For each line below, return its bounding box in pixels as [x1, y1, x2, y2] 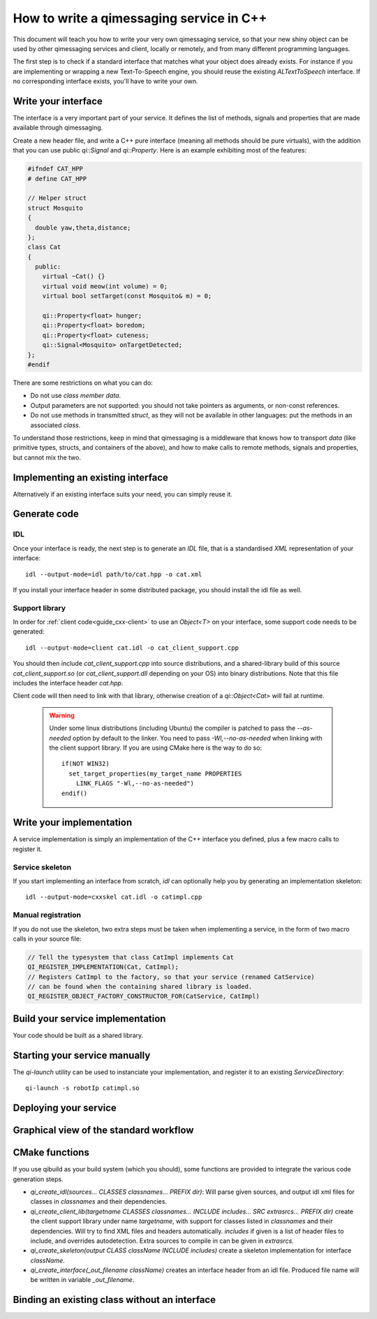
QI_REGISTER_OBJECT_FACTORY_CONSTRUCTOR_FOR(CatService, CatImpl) [27, 992, 260, 1000]
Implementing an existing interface [13, 471, 169, 483]
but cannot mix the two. [13, 453, 82, 462]
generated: [13, 627, 45, 636]
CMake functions [13, 1147, 90, 1159]
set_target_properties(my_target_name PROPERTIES [68, 769, 242, 778]
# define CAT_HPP [27, 175, 87, 183]
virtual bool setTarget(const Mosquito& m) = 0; [42, 292, 212, 300]
